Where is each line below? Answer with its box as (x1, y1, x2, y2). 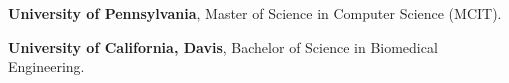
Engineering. (8, 56, 85, 77)
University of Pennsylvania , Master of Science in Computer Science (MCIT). (8, 3, 502, 23)
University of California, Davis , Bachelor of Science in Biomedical (8, 36, 438, 57)
